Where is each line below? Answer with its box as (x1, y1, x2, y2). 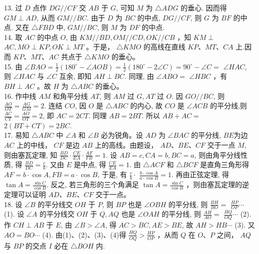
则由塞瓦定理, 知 (4, 149, 57, 160)
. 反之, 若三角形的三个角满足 (46, 179, 139, 190)
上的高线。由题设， (95, 140, 158, 150)
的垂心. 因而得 (181, 2, 227, 12)
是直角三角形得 (200, 159, 249, 170)
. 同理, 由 (124, 71, 154, 81)
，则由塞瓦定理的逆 (186, 179, 249, 190)
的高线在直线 (143, 41, 186, 52)
